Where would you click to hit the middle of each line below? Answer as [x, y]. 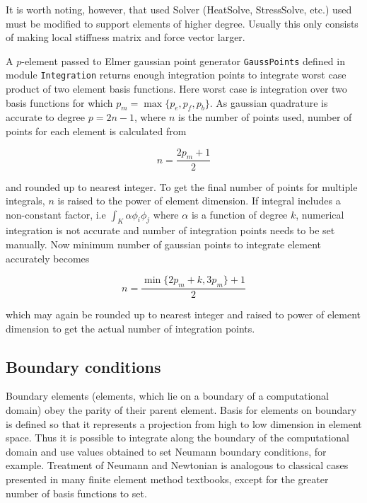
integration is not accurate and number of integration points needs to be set [170, 230]
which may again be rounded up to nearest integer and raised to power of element [183, 314]
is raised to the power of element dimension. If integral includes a [199, 201]
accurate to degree [46, 117]
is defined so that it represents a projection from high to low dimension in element [184, 423]
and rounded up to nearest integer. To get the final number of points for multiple [182, 186]
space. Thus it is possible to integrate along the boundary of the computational [177, 438]
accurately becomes [48, 258]
